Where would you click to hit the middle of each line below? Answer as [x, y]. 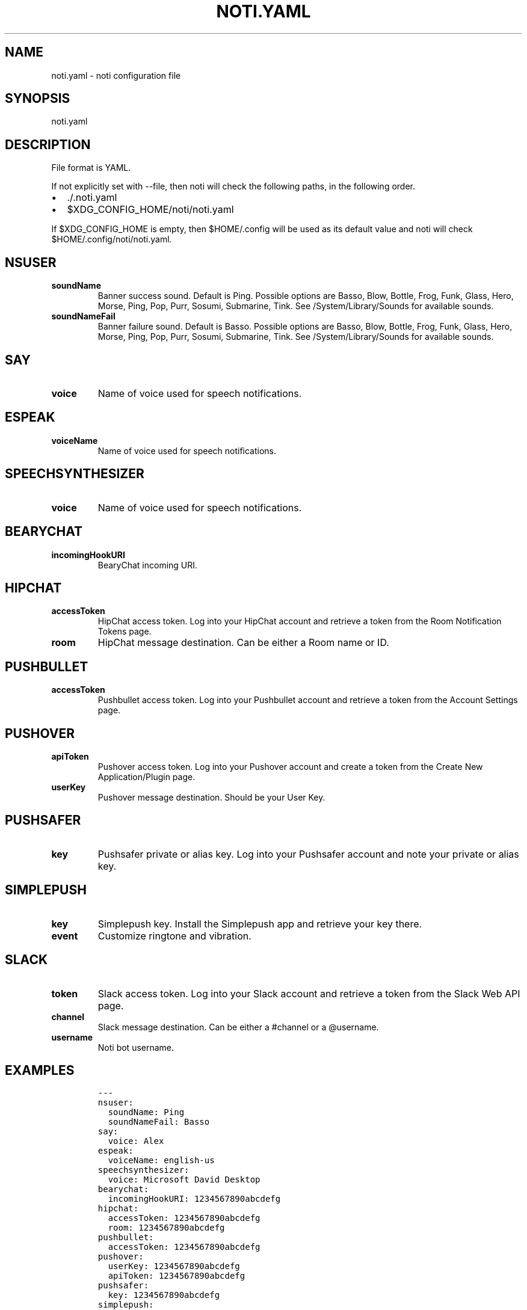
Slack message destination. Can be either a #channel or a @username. [238, 1027]
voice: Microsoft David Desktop [184, 1180]
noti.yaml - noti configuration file [116, 75]
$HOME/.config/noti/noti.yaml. [112, 239]
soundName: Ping [146, 1112]
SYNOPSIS [38, 99]
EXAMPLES [40, 1070]
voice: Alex [136, 1141]
